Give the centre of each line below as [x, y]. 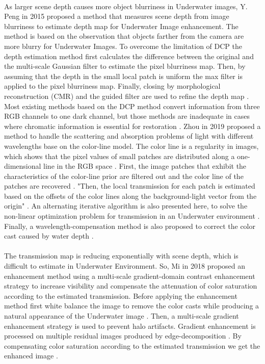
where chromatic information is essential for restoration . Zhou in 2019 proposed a [132, 126]
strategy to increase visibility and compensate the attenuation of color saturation [131, 286]
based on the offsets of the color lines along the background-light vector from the [130, 196]
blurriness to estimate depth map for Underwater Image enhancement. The [121, 26]
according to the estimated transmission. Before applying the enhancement [121, 295]
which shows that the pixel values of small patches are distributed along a [120, 156]
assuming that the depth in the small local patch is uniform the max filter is [123, 76]
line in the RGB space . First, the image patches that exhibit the [145, 166]
